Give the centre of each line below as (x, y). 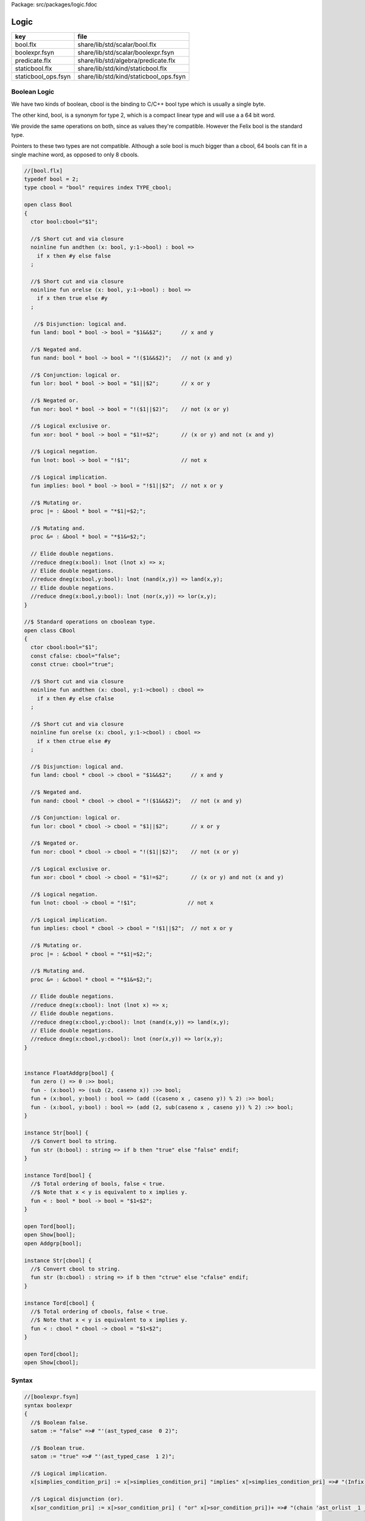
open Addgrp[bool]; (53, 1243)
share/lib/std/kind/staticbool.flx (122, 68)
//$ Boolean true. (58, 1448)
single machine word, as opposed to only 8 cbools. (75, 155)
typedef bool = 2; (51, 179)
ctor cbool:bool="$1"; (64, 647)
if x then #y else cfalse (75, 698)
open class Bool (48, 205)
